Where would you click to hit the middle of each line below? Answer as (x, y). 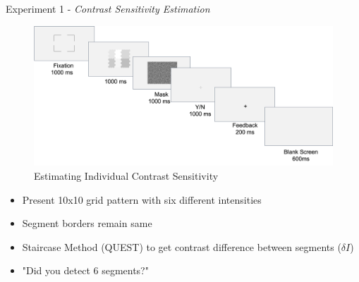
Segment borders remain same (87, 223)
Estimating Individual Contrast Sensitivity (126, 175)
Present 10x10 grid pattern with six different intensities (142, 199)
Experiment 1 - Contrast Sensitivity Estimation (108, 8)
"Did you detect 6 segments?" (85, 270)
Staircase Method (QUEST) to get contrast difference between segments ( (182, 246)
